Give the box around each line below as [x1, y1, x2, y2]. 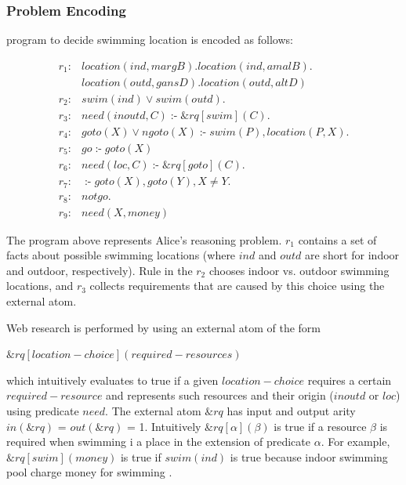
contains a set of [298, 231, 377, 248]
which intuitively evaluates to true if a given [6, 371, 219, 388]
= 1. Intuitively [126, 418, 201, 434]
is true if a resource [274, 418, 367, 434]
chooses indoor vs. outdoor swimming [208, 262, 390, 278]
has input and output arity [227, 402, 356, 418]
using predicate [6, 402, 79, 418]
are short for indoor [305, 247, 400, 263]
